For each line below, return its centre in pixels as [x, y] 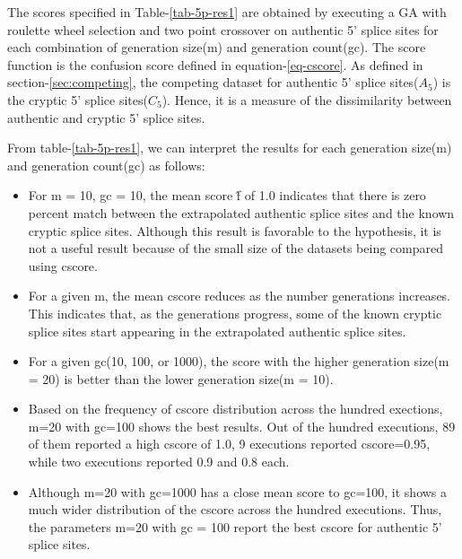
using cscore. [63, 265]
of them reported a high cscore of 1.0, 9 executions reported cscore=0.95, [229, 444]
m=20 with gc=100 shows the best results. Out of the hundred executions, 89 [242, 426]
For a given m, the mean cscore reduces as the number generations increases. [239, 296]
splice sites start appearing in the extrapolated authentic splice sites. [217, 331]
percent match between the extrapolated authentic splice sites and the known [241, 212]
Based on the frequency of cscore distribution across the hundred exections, [235, 409]
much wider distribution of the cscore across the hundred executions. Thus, [235, 509]
